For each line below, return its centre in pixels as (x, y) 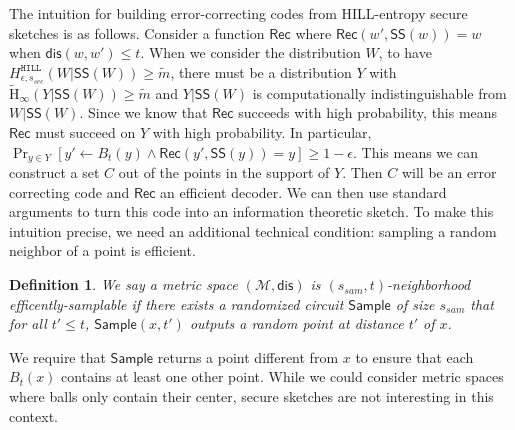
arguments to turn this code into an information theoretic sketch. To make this (251, 211)
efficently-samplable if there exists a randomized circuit (176, 303)
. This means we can (415, 151)
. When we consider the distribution (250, 52)
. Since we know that (143, 112)
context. (33, 415)
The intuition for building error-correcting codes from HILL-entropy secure (238, 13)
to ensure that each (414, 356)
